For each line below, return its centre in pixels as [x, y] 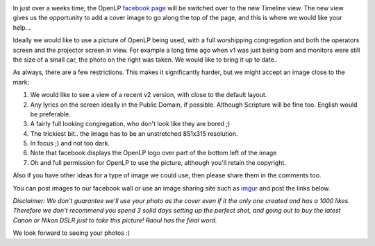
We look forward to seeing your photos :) [72, 233]
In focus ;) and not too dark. [70, 143]
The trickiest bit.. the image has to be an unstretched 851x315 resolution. [134, 133]
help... [22, 27]
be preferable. [50, 114]
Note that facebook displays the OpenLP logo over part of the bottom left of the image [153, 153]
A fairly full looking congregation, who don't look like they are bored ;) [130, 124]
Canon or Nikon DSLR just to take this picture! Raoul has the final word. [115, 220]
